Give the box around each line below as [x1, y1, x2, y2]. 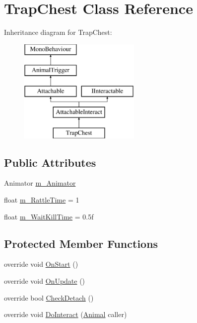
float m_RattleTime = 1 [4, 195, 79, 205]
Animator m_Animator [4, 178, 76, 188]
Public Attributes [4, 154, 96, 170]
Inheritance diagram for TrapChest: [4, 27, 112, 37]
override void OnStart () [4, 259, 78, 269]
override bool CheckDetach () [4, 292, 94, 303]
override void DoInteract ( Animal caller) [4, 309, 127, 320]
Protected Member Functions [4, 235, 158, 251]
